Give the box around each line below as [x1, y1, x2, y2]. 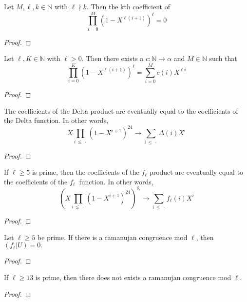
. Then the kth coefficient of [86, 1, 170, 11]
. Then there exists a [81, 53, 144, 63]
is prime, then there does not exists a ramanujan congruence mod [35, 272, 231, 282]
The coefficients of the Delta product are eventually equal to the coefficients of [4, 105, 238, 116]
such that [209, 53, 237, 63]
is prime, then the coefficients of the [32, 167, 139, 177]
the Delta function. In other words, [4, 115, 109, 125]
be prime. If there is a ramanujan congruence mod [37, 232, 188, 242]
